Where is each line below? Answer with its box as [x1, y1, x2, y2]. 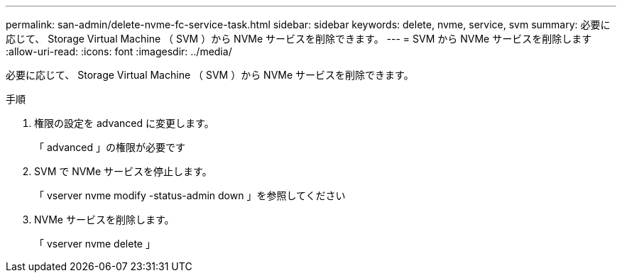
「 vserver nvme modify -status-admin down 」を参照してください [34, 189, 346, 201]
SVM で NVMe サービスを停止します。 [34, 165, 212, 177]
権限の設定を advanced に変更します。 [34, 117, 214, 129]
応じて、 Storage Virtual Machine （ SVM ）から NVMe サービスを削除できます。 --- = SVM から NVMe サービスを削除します [6, 33, 592, 45]
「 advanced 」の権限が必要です [34, 141, 186, 153]
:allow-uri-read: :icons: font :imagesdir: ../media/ [6, 45, 232, 57]
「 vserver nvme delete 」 [34, 238, 155, 250]
